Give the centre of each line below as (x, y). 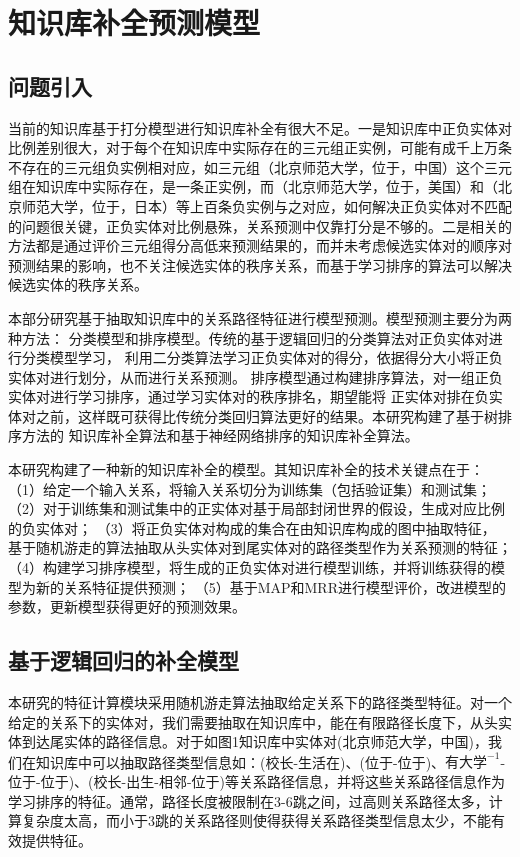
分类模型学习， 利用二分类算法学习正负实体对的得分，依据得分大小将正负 (262, 357)
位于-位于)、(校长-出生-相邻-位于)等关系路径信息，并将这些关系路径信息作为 (256, 780)
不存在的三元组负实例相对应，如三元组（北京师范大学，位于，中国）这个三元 (260, 166)
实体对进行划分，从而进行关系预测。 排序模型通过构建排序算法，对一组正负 (255, 376)
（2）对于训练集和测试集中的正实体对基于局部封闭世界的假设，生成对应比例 (256, 508)
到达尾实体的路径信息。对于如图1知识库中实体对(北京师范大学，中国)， (254, 741)
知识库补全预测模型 (134, 22)
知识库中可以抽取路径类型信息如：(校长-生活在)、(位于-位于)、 (240, 761)
